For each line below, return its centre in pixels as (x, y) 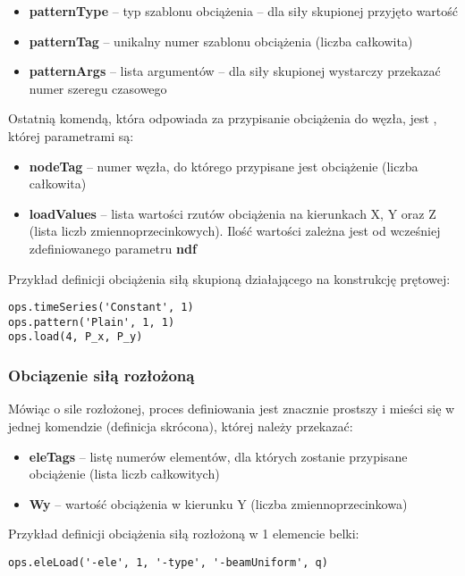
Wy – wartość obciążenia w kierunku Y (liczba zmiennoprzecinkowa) (218, 503)
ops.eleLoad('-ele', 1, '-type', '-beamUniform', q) (168, 562)
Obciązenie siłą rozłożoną (101, 376)
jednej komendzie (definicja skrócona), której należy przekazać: (181, 426)
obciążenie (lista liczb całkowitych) (124, 474)
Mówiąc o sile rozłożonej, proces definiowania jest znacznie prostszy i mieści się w (232, 409)
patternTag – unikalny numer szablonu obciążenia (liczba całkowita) (221, 41)
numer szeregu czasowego (98, 88)
